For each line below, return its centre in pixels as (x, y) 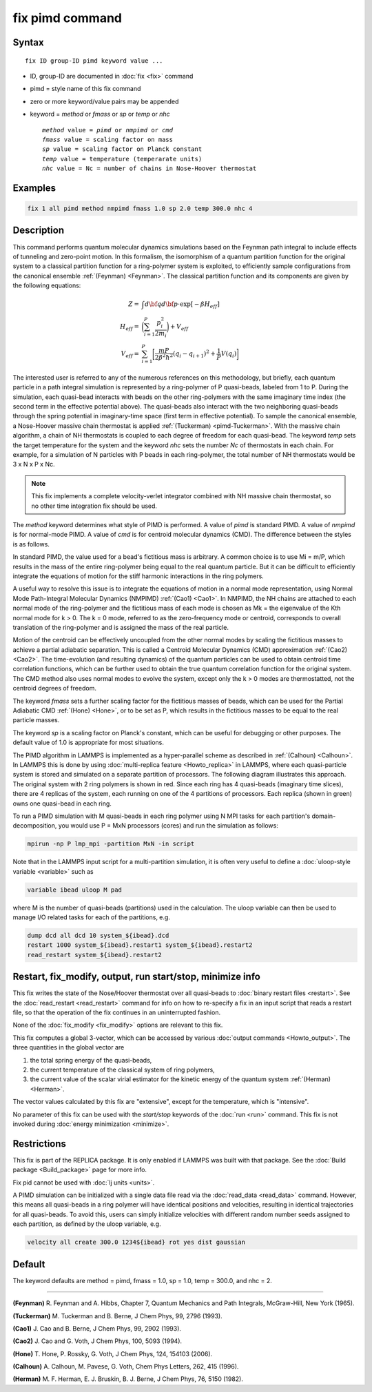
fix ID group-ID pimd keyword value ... (94, 61)
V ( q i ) (229, 355)
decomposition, (35, 826)
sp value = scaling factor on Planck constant (122, 149)
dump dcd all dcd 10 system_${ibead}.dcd (98, 936)
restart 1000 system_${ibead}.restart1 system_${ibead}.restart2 (140, 945)
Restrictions (40, 1144)
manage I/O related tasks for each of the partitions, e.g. (91, 917)
